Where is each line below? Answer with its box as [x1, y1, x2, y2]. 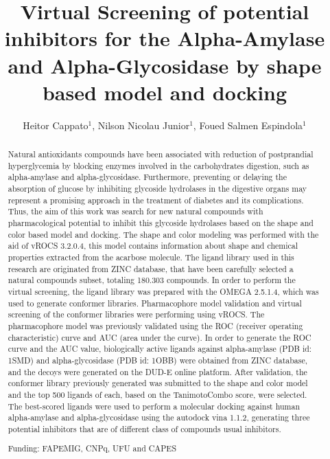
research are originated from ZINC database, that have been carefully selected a [8, 262, 294, 274]
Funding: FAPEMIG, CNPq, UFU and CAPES [8, 443, 177, 454]
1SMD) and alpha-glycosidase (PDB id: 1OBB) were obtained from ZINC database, [8, 354, 308, 366]
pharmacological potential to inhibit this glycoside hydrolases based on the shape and [8, 217, 314, 229]
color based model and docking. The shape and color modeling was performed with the [8, 228, 319, 240]
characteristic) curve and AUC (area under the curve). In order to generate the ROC [8, 331, 311, 343]
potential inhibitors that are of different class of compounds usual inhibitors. [8, 423, 281, 434]
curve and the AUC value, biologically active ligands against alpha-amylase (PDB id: [8, 343, 312, 355]
